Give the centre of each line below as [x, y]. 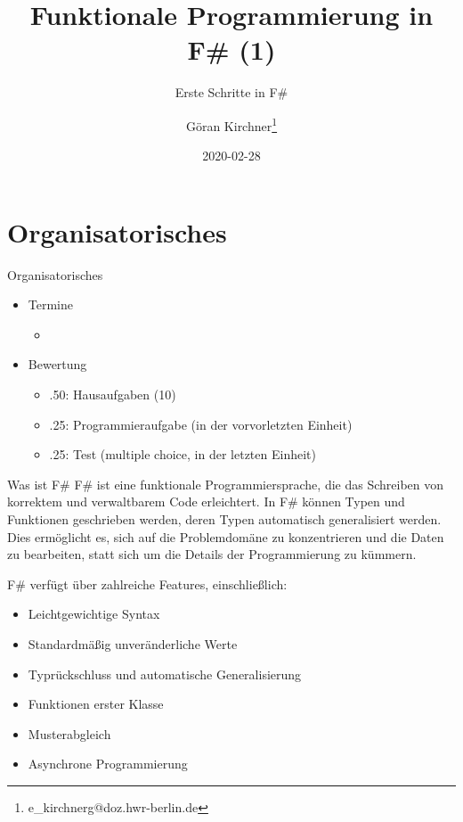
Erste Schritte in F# [231, 92]
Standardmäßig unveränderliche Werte [133, 644]
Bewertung [57, 364]
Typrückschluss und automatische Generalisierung [165, 674]
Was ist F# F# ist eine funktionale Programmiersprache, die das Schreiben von [226, 484]
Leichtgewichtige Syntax [94, 614]
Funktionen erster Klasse [96, 704]
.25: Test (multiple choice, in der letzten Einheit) [183, 454]
